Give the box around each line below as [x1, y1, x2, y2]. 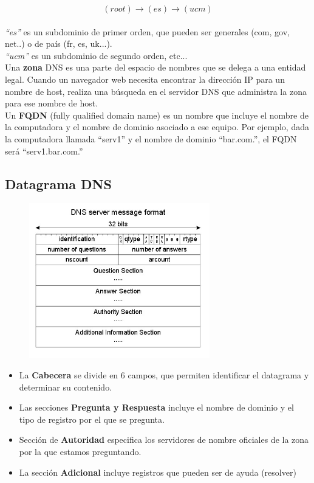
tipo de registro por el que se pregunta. [19, 412, 165, 425]
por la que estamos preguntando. [19, 445, 142, 457]
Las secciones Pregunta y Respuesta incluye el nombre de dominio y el [19, 401, 294, 414]
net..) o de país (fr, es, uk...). [5, 37, 112, 50]
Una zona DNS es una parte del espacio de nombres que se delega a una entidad [5, 61, 306, 74]
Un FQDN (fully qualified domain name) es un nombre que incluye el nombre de [5, 108, 309, 121]
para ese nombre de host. [5, 97, 98, 109]
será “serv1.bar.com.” [5, 144, 83, 157]
